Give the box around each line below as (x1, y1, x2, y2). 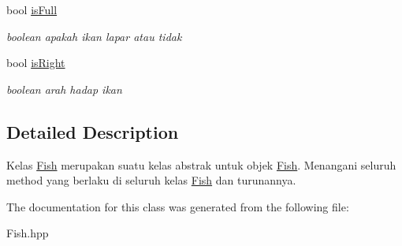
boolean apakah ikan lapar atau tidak (6, 28, 182, 44)
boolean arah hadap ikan (6, 80, 122, 97)
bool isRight (6, 54, 65, 71)
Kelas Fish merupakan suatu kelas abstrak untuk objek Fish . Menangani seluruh (6, 156, 396, 173)
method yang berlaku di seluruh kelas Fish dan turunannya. (6, 172, 296, 188)
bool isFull (6, 2, 58, 17)
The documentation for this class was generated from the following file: (6, 198, 349, 214)
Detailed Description (6, 119, 179, 143)
